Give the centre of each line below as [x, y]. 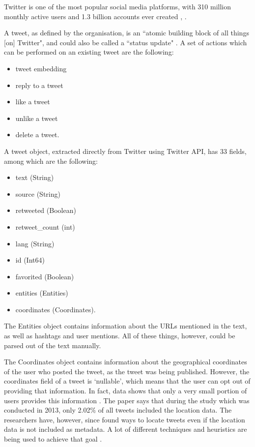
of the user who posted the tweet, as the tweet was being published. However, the [127, 371]
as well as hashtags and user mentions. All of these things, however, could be [120, 336]
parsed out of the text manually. [53, 345]
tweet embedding [41, 68]
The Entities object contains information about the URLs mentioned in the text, [126, 326]
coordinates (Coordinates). [56, 309]
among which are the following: [51, 161]
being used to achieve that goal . [53, 439]
